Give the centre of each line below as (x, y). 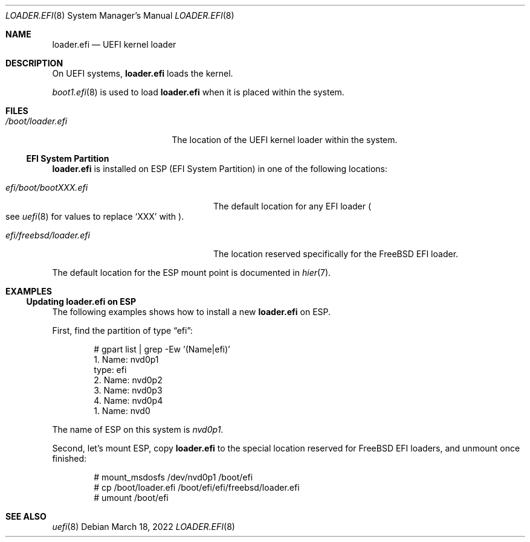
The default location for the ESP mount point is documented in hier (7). (192, 273)
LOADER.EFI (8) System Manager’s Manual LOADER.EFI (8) (120, 15)
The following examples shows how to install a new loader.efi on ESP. (192, 312)
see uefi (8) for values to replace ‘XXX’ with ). (95, 216)
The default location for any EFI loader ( (292, 206)
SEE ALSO (26, 516)
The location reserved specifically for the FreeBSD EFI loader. (336, 254)
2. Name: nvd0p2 (128, 380)
